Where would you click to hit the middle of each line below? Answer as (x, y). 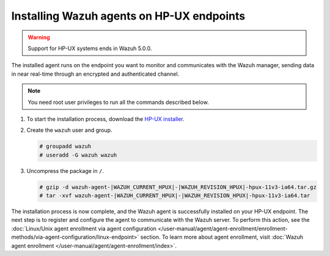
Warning (39, 37)
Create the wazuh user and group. (69, 130)
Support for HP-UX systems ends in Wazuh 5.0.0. (90, 48)
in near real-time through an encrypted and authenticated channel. (95, 74)
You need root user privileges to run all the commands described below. (118, 102)
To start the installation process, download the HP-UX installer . (105, 119)
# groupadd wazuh (65, 146)
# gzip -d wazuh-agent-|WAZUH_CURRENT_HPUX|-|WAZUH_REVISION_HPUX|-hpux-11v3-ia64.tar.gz (178, 187)
